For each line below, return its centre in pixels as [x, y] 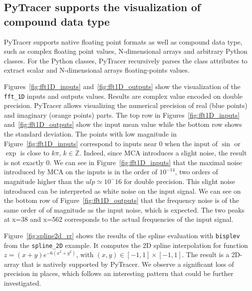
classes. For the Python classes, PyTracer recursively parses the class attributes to [126, 60]
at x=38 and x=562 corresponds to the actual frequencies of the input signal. [119, 219]
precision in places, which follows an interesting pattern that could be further [119, 273]
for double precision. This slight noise [179, 181]
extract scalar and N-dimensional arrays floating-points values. [97, 70]
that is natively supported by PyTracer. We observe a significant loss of [128, 264]
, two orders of [197, 172]
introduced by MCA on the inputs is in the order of [81, 172]
